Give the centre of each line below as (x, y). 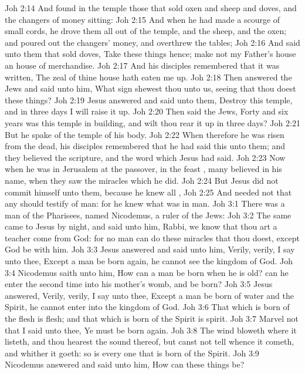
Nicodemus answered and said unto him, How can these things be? (125, 364)
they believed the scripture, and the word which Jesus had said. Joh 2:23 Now (145, 157)
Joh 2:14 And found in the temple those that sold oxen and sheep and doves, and (151, 8)
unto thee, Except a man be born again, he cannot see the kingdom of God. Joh (149, 261)
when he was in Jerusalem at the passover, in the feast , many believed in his (143, 169)
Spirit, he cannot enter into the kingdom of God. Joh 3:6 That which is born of (147, 307)
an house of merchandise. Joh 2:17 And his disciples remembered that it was (142, 65)
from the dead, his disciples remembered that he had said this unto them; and (145, 146)
